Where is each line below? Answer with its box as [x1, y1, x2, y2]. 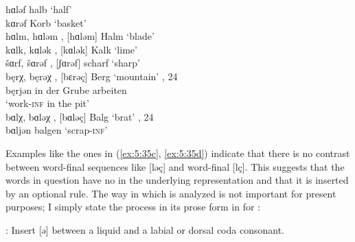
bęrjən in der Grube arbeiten [5, 82, 127, 97]
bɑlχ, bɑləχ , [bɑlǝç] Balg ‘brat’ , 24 [5, 109, 154, 123]
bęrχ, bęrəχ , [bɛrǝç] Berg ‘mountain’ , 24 [5, 69, 178, 83]
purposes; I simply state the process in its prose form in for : [5, 199, 261, 214]
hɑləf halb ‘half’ [5, 2, 72, 16]
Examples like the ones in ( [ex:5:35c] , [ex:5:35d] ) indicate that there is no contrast [5, 145, 350, 160]
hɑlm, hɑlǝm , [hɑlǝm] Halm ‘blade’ [5, 29, 154, 43]
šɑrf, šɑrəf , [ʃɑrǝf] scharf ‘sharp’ [5, 56, 140, 70]
